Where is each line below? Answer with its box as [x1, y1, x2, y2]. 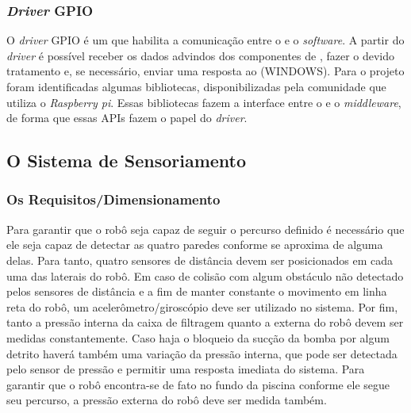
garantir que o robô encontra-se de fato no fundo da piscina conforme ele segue [6, 376, 390, 392]
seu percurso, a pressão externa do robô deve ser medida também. [6, 392, 327, 408]
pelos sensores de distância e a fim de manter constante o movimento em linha [6, 283, 387, 300]
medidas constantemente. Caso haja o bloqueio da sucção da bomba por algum [6, 329, 390, 346]
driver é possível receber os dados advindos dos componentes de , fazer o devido [6, 47, 395, 63]
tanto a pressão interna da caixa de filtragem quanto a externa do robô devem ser [6, 314, 404, 331]
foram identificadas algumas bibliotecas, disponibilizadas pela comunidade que [6, 78, 386, 94]
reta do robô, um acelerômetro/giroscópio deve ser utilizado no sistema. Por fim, [6, 298, 398, 315]
